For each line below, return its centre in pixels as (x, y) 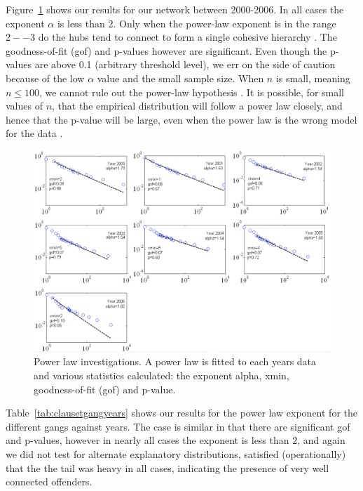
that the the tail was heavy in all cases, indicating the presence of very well (167, 467)
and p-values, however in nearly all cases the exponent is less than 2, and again (176, 440)
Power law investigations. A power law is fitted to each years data (175, 361)
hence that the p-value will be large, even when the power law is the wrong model (181, 119)
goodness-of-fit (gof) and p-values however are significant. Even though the (166, 50)
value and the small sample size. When (180, 78)
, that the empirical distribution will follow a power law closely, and (197, 106)
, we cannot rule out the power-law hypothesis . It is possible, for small (192, 92)
